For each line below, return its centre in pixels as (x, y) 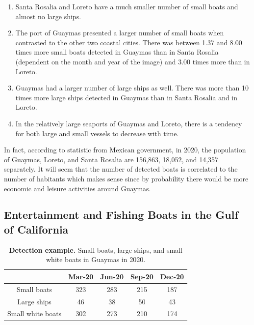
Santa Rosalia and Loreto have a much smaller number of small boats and (127, 6)
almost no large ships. (48, 16)
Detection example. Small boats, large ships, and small (96, 250)
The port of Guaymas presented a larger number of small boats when (120, 33)
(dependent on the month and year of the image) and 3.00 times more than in (133, 61)
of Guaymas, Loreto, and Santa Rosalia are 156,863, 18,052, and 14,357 (111, 159)
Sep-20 (142, 276)
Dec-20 (172, 276)
